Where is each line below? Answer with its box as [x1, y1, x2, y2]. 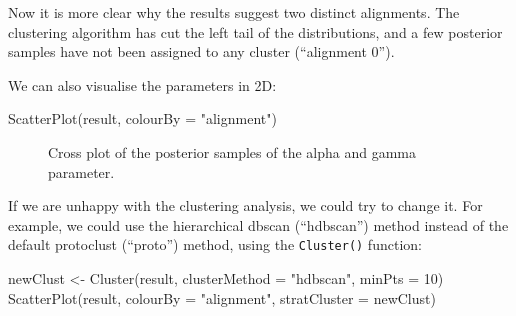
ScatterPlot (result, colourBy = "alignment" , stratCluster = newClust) [8, 287, 436, 308]
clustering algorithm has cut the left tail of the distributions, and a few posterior [8, 21, 503, 42]
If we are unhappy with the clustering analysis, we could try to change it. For [8, 195, 483, 216]
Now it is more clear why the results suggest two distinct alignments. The [8, 2, 460, 22]
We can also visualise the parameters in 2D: [8, 74, 277, 95]
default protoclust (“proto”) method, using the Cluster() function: [8, 234, 422, 255]
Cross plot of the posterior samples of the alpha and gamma [48, 141, 416, 162]
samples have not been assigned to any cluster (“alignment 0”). [8, 41, 395, 62]
